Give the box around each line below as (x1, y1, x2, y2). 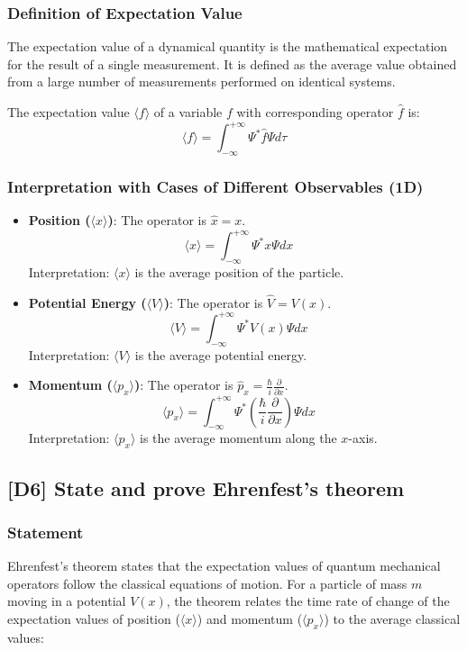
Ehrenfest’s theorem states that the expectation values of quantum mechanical (7, 556, 441, 575)
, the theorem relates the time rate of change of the (166, 591, 450, 610)
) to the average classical (324, 609, 461, 627)
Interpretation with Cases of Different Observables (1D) (7, 175, 424, 197)
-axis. (348, 429, 378, 447)
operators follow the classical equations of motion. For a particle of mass (7, 573, 407, 592)
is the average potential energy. (134, 345, 307, 364)
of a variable (153, 103, 223, 121)
